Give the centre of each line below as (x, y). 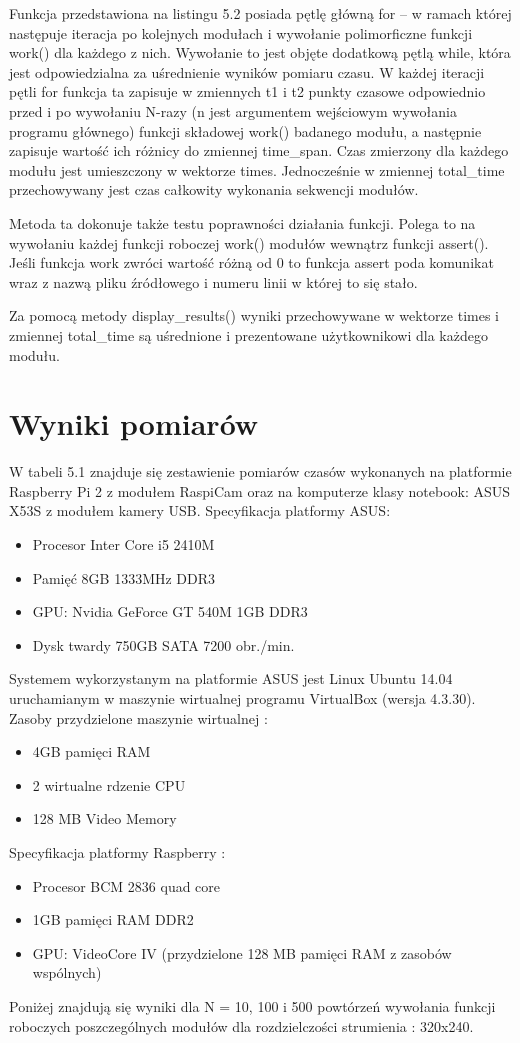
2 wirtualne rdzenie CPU (109, 784)
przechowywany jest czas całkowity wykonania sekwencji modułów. (214, 189)
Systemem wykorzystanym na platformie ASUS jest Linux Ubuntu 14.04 (231, 678)
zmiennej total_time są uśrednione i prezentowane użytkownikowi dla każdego (248, 334)
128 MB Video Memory (104, 818)
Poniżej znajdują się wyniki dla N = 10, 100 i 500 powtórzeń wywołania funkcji (252, 1005)
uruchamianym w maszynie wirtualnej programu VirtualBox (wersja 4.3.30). (242, 697)
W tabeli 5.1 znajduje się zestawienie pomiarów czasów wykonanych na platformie (260, 471)
